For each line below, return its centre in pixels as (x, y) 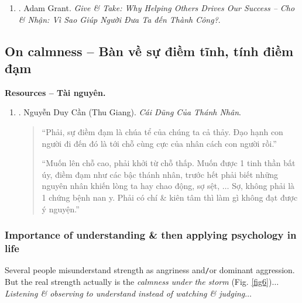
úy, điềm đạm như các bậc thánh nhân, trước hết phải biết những (160, 174)
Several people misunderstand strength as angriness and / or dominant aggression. (150, 270)
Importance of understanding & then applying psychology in (151, 235)
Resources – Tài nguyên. (55, 92)
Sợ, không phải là (263, 186)
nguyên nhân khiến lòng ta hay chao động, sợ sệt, (131, 186)
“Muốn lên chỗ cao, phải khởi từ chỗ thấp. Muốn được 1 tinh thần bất (169, 163)
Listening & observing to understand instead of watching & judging (125, 293)
